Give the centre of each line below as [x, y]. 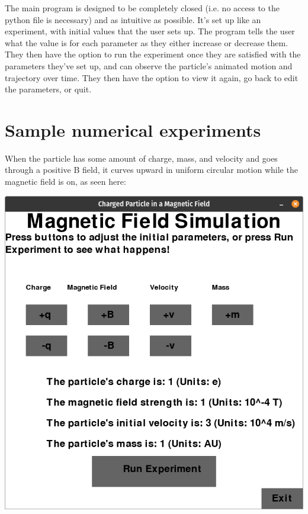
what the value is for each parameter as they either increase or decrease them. [147, 42]
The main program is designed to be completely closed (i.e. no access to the [142, 8]
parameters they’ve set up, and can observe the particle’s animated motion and [149, 65]
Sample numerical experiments [133, 129]
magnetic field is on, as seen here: [65, 181]
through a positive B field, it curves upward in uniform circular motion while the [151, 170]
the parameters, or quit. [48, 89]
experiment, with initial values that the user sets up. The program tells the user [150, 31]
